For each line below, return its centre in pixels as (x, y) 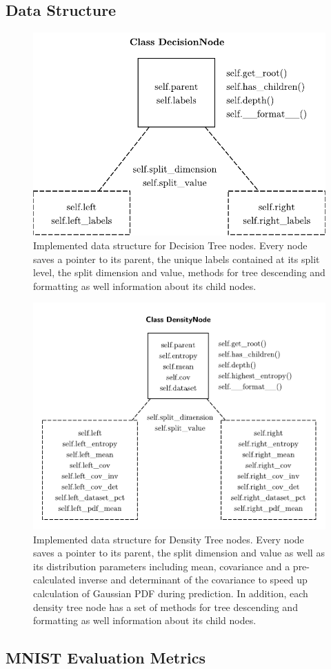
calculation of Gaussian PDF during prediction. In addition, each (171, 593)
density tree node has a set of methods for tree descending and (165, 607)
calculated (54, 580)
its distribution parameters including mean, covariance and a (162, 566)
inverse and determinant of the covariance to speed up (193, 580)
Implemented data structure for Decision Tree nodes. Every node (170, 245)
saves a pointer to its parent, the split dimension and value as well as (179, 553)
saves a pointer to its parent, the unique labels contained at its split (177, 259)
